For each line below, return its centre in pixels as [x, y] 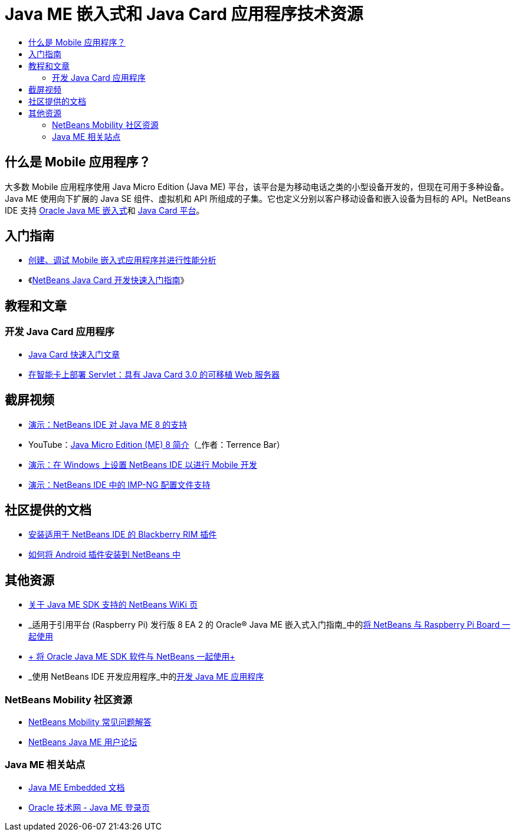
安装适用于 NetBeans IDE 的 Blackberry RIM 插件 [123, 535]
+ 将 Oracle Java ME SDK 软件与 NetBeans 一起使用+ [132, 657]
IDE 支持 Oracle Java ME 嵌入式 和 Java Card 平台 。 [105, 210]
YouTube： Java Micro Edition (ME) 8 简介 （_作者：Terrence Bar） [157, 444]
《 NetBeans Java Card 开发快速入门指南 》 [109, 280]
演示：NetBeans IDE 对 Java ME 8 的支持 [108, 424]
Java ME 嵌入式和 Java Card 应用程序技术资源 [184, 14]
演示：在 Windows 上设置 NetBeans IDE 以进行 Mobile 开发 [143, 464]
